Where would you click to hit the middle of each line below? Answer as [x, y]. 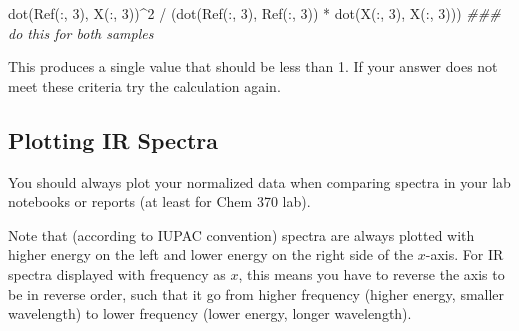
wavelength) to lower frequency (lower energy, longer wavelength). [210, 313]
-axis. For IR [464, 254]
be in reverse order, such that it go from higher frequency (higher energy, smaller [256, 293]
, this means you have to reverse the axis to [371, 273]
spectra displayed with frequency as [117, 273]
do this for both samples [81, 32]
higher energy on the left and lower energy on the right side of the [211, 254]
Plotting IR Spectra [113, 139]
